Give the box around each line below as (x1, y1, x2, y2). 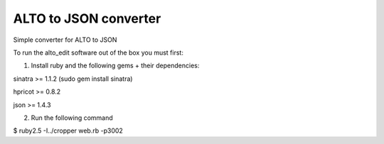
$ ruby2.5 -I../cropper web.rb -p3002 (13, 126, 124, 135)
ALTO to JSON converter (13, 11, 161, 26)
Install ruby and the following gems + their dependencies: (31, 61, 200, 70)
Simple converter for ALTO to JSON (13, 35, 117, 44)
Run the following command (31, 113, 113, 122)
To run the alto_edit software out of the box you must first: (13, 48, 184, 57)
